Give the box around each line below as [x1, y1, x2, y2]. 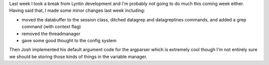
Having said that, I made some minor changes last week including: [9, 7, 145, 13]
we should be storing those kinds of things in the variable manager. [9, 54, 147, 60]
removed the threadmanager [21, 30, 81, 37]
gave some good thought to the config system [21, 37, 117, 43]
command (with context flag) [21, 24, 81, 30]
